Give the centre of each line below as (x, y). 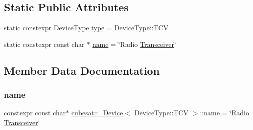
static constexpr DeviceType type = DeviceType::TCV (86, 28)
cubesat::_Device (97, 113)
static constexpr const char (44, 44)
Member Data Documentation (82, 70)
